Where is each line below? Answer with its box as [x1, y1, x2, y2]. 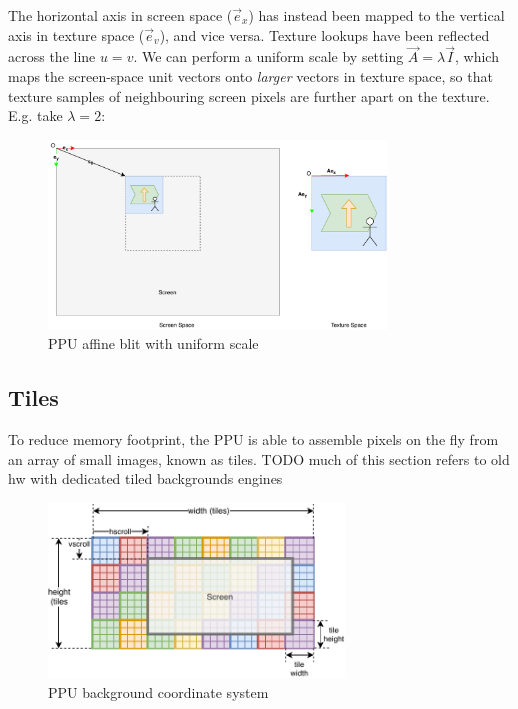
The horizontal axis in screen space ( [8, 5, 233, 25]
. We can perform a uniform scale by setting [133, 46, 404, 67]
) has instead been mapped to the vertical [248, 5, 505, 25]
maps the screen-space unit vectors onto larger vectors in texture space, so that [8, 66, 493, 86]
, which [454, 46, 499, 67]
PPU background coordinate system [48, 681, 269, 702]
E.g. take [8, 105, 63, 126]
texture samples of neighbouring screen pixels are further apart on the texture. [8, 85, 490, 106]
